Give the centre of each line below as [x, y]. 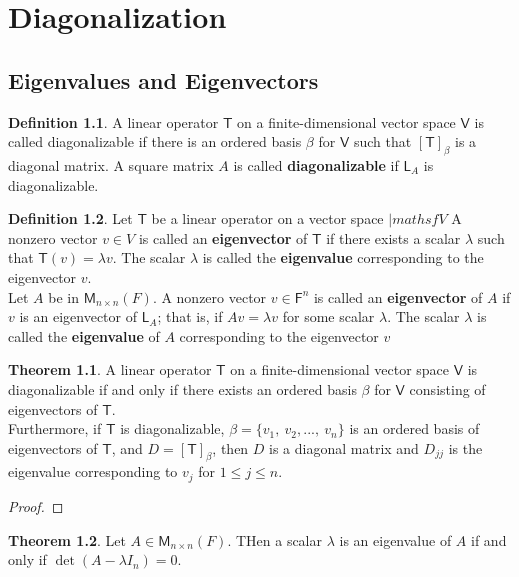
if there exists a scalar [393, 237]
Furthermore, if [55, 428]
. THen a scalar [275, 539]
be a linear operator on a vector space [267, 218]
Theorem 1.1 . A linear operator [110, 369]
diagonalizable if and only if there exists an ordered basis [182, 388]
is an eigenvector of [78, 316]
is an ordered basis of [414, 428]
